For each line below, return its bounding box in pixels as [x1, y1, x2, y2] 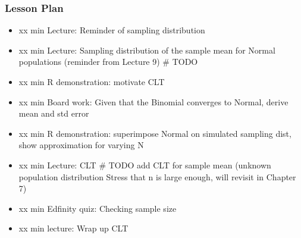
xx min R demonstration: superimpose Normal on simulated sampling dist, [18, 127, 291, 139]
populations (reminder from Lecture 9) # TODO [18, 55, 198, 68]
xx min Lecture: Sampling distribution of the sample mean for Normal [18, 43, 275, 56]
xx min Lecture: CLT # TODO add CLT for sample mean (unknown [18, 158, 271, 171]
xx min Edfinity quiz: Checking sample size [18, 202, 177, 214]
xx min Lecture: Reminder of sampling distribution [18, 24, 205, 36]
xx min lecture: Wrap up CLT [18, 222, 128, 234]
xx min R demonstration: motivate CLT [18, 76, 165, 87]
